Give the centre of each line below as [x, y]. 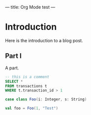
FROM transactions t [26, 86]
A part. [12, 68]
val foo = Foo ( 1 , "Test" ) [31, 108]
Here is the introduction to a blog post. [44, 40]
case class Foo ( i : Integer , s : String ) [46, 100]
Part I [14, 56]
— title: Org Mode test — [30, 7]
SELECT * [14, 81]
